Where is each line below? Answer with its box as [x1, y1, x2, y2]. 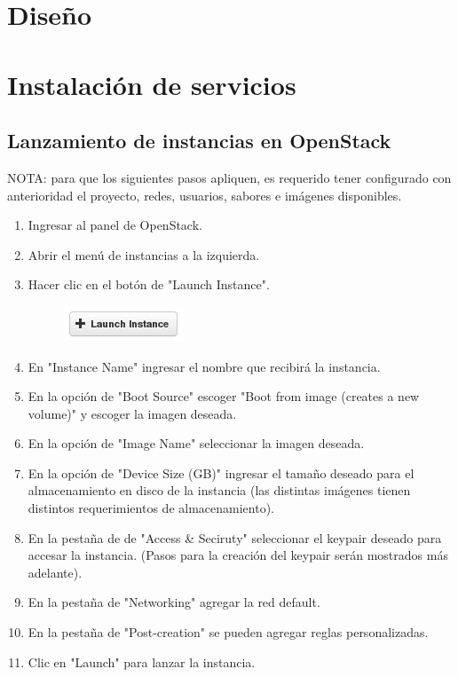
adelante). [28, 563, 83, 581]
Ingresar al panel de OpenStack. [28, 216, 202, 234]
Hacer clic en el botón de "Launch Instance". [28, 275, 270, 294]
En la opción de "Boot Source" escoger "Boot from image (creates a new [28, 387, 420, 405]
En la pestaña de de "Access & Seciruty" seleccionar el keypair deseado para [28, 528, 442, 547]
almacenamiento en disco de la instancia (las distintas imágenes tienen [28, 481, 411, 500]
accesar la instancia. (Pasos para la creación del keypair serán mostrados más [28, 546, 448, 564]
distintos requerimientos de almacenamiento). [28, 499, 274, 517]
